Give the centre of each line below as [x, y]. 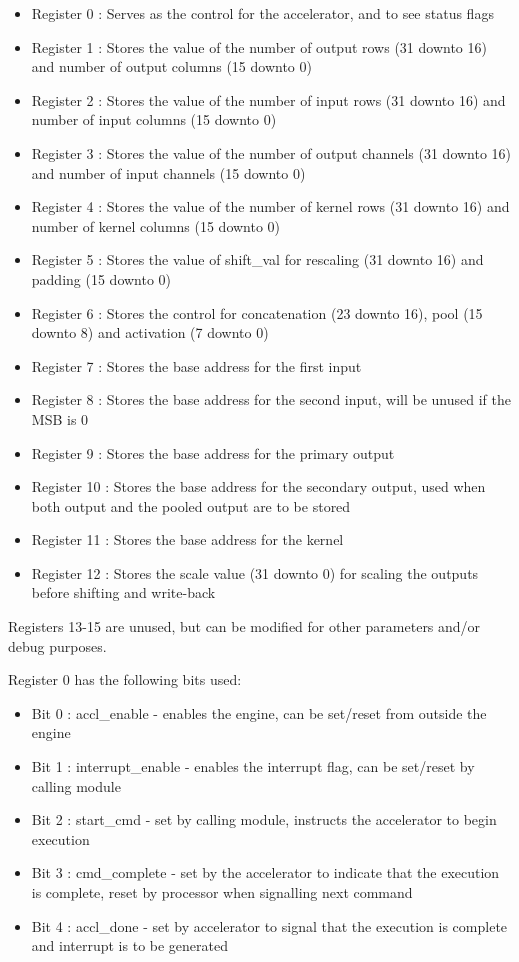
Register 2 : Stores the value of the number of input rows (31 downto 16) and [268, 99]
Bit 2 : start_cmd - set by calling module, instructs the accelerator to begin [264, 819]
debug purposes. [57, 645]
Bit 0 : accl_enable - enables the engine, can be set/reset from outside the [259, 712]
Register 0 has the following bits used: [125, 679]
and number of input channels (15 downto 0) [168, 172]
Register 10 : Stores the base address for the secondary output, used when [258, 486]
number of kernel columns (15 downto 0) [156, 225]
